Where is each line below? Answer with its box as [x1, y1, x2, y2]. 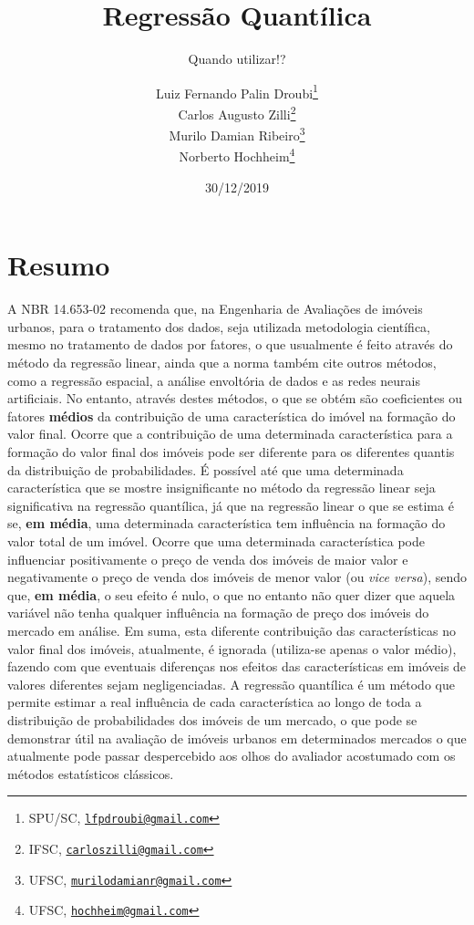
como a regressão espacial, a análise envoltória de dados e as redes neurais [7, 370, 421, 390]
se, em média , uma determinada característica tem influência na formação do [7, 514, 446, 533]
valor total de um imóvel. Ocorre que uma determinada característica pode [7, 531, 426, 550]
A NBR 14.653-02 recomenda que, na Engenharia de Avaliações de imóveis [7, 299, 423, 318]
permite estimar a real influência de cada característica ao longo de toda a [7, 692, 422, 712]
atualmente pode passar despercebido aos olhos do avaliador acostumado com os [7, 746, 456, 765]
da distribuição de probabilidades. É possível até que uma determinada [7, 460, 404, 479]
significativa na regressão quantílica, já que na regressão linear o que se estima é [7, 495, 454, 514]
